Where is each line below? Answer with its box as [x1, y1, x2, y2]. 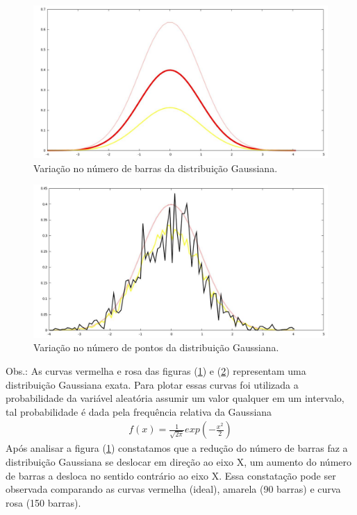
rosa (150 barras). [6, 495, 81, 509]
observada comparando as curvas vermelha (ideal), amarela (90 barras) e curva [6, 482, 341, 496]
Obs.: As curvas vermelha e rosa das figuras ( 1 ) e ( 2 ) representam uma [6, 363, 306, 378]
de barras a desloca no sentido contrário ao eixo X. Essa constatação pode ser [6, 468, 336, 482]
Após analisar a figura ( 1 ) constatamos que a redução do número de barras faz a [6, 441, 348, 455]
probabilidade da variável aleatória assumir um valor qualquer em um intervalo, [6, 391, 344, 405]
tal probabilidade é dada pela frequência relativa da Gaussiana [6, 404, 272, 419]
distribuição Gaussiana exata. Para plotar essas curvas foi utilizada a [6, 377, 299, 391]
